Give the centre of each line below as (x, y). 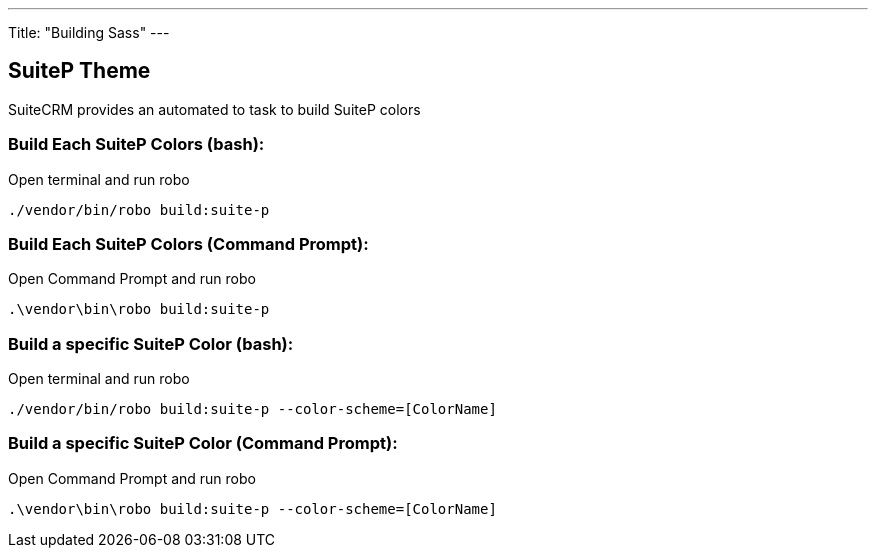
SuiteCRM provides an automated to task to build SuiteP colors (214, 109)
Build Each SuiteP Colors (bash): (136, 144)
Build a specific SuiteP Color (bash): (151, 343)
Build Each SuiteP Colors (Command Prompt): (188, 243)
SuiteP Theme (79, 71)
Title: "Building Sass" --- (89, 32)
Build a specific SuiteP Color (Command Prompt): (203, 443)
